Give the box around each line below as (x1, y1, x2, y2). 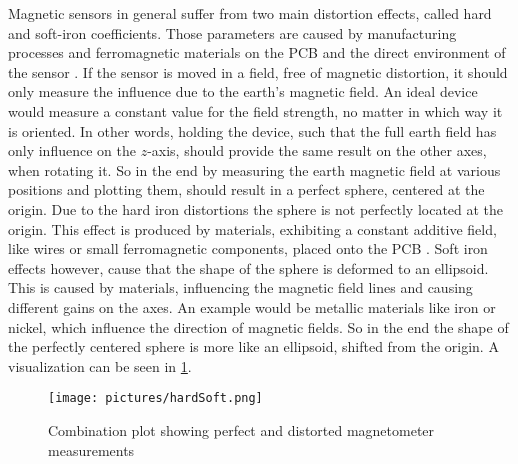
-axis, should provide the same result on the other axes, (147, 140, 487, 161)
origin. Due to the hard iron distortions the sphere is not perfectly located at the (8, 198, 504, 219)
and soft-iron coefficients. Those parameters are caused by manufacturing (8, 22, 457, 43)
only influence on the (8, 140, 136, 161)
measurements (48, 439, 135, 460)
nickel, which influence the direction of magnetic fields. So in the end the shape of (8, 316, 509, 337)
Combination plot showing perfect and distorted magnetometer (48, 419, 435, 440)
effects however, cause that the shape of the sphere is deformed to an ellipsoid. (8, 257, 489, 278)
